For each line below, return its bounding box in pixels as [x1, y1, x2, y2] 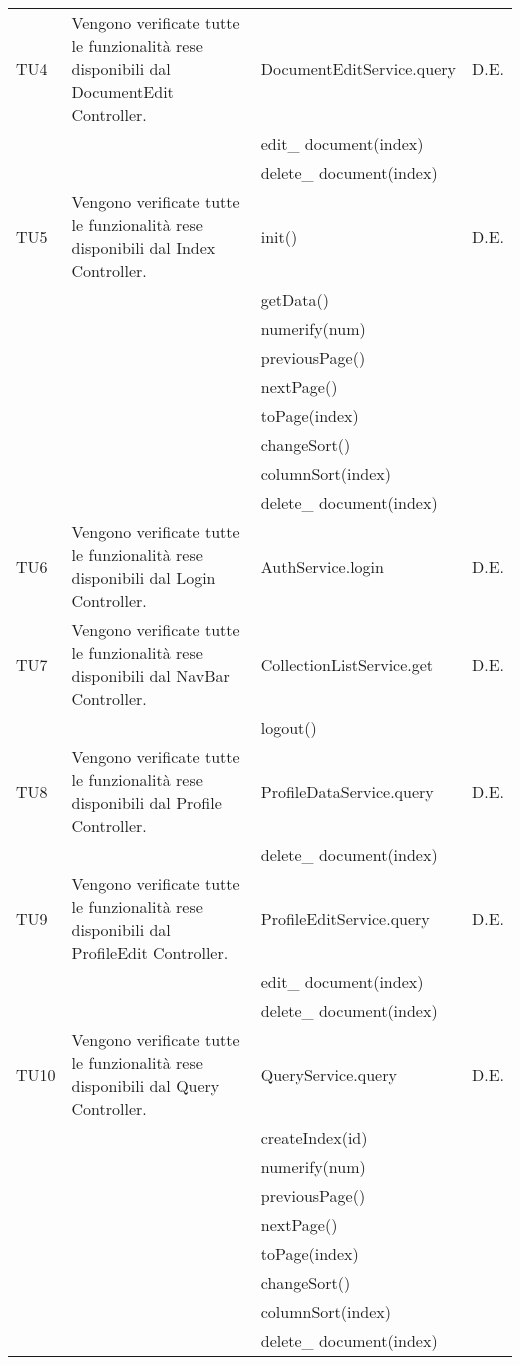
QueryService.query [260, 1062, 397, 1086]
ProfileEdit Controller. [71, 941, 229, 964]
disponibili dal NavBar [71, 664, 230, 687]
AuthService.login [260, 554, 384, 578]
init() [260, 224, 298, 248]
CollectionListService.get [260, 652, 434, 676]
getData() [260, 288, 329, 311]
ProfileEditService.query [260, 906, 430, 930]
